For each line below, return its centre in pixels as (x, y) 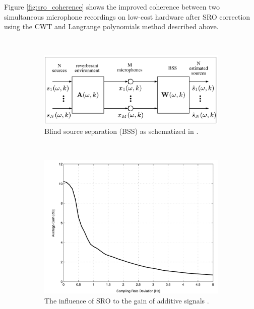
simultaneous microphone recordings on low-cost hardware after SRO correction (127, 16)
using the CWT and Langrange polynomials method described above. (111, 26)
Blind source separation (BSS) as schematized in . (121, 131)
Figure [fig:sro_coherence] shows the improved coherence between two (112, 7)
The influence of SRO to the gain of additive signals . (127, 300)
